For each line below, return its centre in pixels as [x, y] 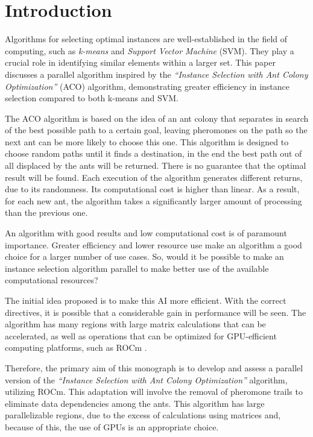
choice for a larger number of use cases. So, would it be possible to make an [144, 256]
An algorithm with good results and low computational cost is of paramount [146, 233]
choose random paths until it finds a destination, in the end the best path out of [153, 153]
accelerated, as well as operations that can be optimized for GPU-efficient [141, 335]
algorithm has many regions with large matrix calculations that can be [135, 324]
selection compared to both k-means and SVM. [92, 98]
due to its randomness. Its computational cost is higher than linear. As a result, [152, 189]
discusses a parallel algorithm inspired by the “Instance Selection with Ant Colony [156, 74]
